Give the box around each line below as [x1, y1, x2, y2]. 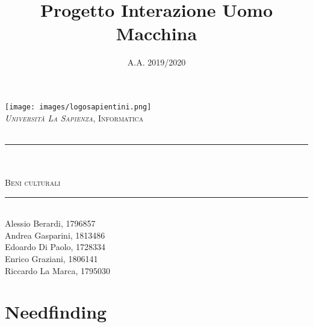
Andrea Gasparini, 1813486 [5, 228, 105, 241]
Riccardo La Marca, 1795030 [5, 264, 111, 277]
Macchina [116, 21, 197, 46]
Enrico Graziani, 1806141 [5, 252, 98, 264]
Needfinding [5, 299, 107, 324]
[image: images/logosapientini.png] [5, 102, 152, 111]
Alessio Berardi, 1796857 [5, 217, 96, 230]
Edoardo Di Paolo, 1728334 [5, 240, 106, 253]
